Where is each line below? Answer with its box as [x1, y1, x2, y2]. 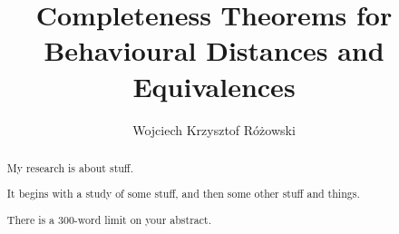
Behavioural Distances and [44, 32, 384, 69]
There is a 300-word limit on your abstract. [6, 211, 211, 227]
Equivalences [132, 67, 296, 104]
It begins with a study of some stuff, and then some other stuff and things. [6, 186, 360, 201]
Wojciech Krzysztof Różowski [132, 120, 296, 139]
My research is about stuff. [6, 160, 134, 175]
